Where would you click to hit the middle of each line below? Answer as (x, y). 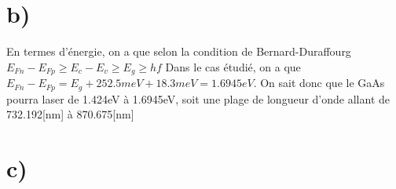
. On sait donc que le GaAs (319, 83)
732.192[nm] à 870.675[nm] (70, 114)
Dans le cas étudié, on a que (233, 66)
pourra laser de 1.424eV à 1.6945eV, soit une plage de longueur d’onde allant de (198, 98)
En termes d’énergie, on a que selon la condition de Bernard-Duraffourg (179, 51)
